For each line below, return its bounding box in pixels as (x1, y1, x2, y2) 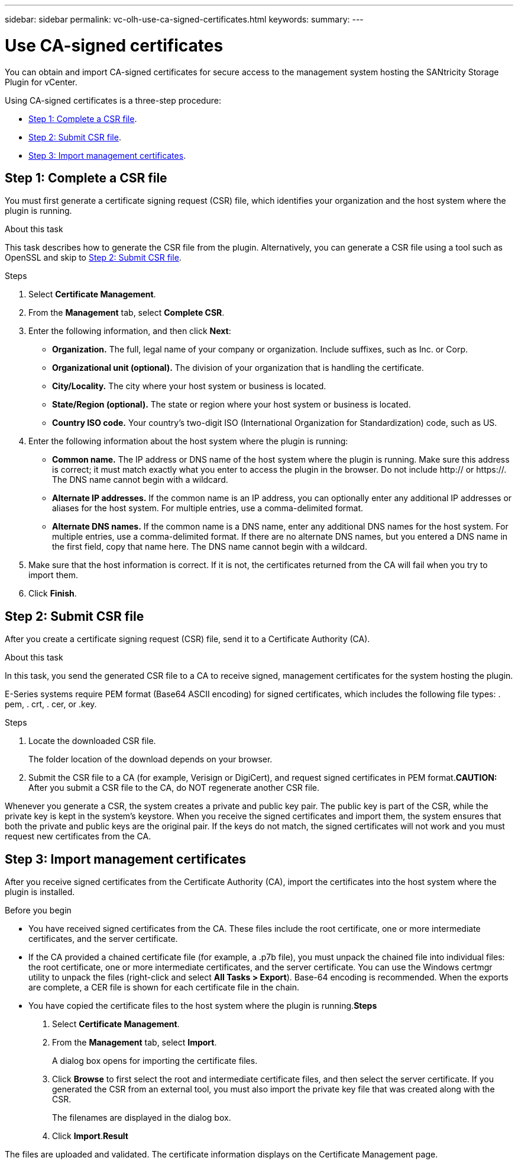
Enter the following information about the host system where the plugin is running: (28, 436, 348, 447)
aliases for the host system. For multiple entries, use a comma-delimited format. (52, 503, 364, 514)
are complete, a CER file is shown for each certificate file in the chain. (28, 982, 299, 993)
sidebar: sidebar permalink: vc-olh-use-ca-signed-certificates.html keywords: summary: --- (5, 14, 364, 24)
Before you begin (5, 905, 72, 916)
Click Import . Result (52, 1131, 128, 1141)
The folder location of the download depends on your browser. (28, 754, 273, 765)
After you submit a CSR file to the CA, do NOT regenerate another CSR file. (28, 783, 319, 793)
